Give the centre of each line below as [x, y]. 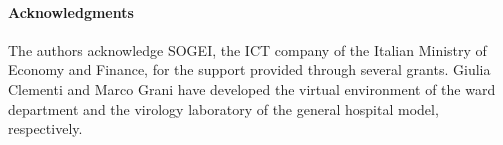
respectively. [45, 128]
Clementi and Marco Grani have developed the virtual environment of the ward [252, 88]
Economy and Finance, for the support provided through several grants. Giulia [249, 69]
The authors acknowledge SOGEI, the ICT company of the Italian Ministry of [247, 49]
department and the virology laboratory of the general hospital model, [223, 108]
